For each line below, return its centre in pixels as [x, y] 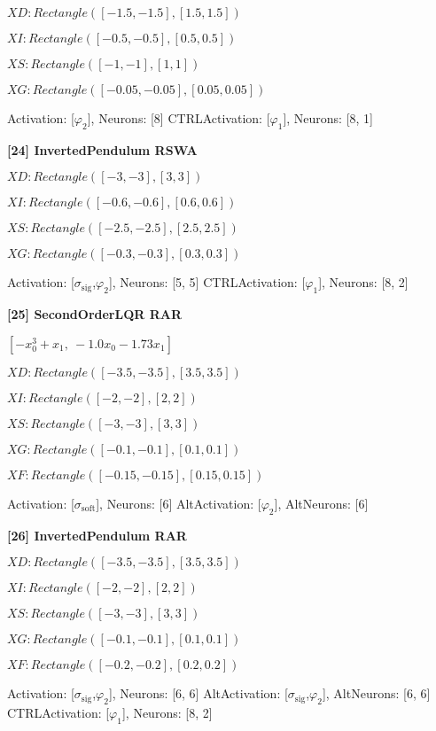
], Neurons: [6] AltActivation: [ [179, 503]
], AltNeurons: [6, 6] [376, 693]
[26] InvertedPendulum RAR [97, 535]
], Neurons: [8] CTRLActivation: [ [179, 118]
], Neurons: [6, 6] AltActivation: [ [198, 693]
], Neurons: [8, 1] [328, 118]
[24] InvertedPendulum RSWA [102, 149]
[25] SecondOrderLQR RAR [95, 314]
